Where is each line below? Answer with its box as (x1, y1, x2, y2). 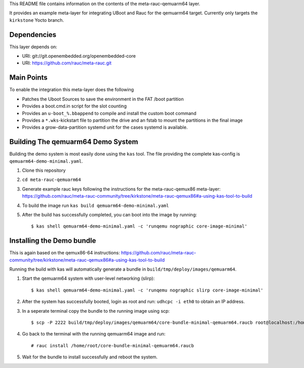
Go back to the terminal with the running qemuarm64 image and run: (22, 331, 166, 337)
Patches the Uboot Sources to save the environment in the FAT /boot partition (22, 96, 184, 102)
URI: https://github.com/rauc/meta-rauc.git (22, 60, 111, 66)
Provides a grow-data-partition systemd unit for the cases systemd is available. (22, 124, 188, 130)
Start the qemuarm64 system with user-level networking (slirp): (22, 275, 155, 281)
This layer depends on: (9, 44, 58, 50)
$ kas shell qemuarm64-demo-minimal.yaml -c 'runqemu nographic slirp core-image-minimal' (31, 287, 263, 293)
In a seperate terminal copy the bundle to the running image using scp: (22, 308, 170, 314)
